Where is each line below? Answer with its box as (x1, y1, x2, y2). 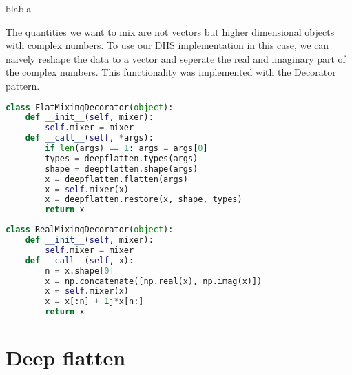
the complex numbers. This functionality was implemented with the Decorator (6, 65, 336, 79)
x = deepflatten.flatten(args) (45, 174, 188, 184)
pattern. (6, 78, 40, 92)
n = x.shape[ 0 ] (45, 265, 114, 276)
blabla (6, 1, 32, 15)
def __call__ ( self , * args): (25, 133, 154, 143)
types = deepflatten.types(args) (45, 153, 198, 163)
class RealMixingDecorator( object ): (6, 225, 174, 235)
